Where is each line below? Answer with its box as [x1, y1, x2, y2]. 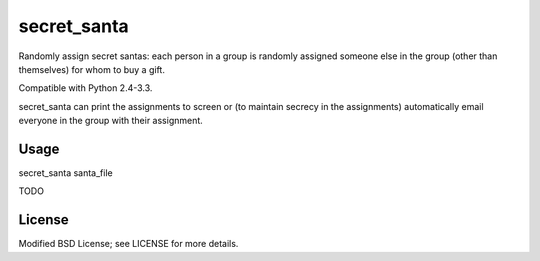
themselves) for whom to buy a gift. [18, 63, 165, 75]
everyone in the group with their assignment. [18, 115, 204, 127]
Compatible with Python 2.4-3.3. [18, 82, 153, 94]
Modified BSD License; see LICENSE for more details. [18, 238, 239, 250]
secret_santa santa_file [18, 167, 114, 179]
